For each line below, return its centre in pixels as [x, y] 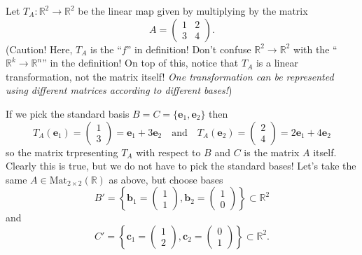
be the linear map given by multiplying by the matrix [193, 11]
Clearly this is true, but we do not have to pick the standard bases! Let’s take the [181, 166]
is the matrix [272, 152]
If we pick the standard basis [68, 113]
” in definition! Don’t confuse [189, 49]
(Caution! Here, [39, 49]
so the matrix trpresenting [62, 152]
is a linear [277, 63]
